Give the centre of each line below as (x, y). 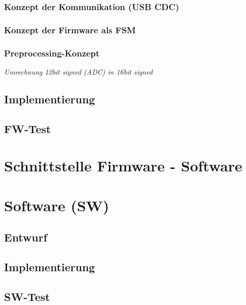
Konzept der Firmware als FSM (70, 29)
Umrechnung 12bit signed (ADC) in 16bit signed (78, 71)
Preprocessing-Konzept (52, 53)
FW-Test (27, 128)
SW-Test (27, 296)
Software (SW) (57, 205)
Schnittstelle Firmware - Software (123, 166)
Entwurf (26, 237)
